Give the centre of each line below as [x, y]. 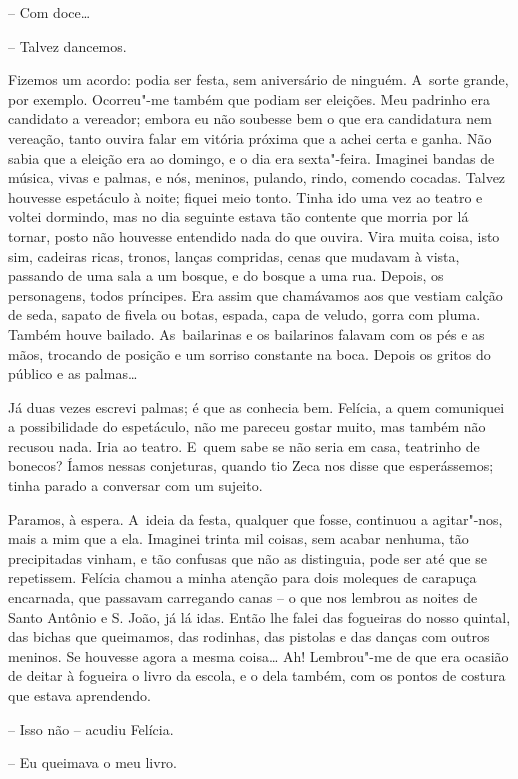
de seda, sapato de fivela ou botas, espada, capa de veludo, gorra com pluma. [244, 314]
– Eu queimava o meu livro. [93, 762]
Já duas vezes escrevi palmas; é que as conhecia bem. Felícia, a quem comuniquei [256, 406]
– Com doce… [49, 12]
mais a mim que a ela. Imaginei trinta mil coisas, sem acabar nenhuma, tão [238, 538]
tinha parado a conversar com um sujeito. [135, 485]
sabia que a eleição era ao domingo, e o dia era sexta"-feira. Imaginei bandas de [251, 157]
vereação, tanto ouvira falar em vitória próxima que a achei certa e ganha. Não [250, 137]
